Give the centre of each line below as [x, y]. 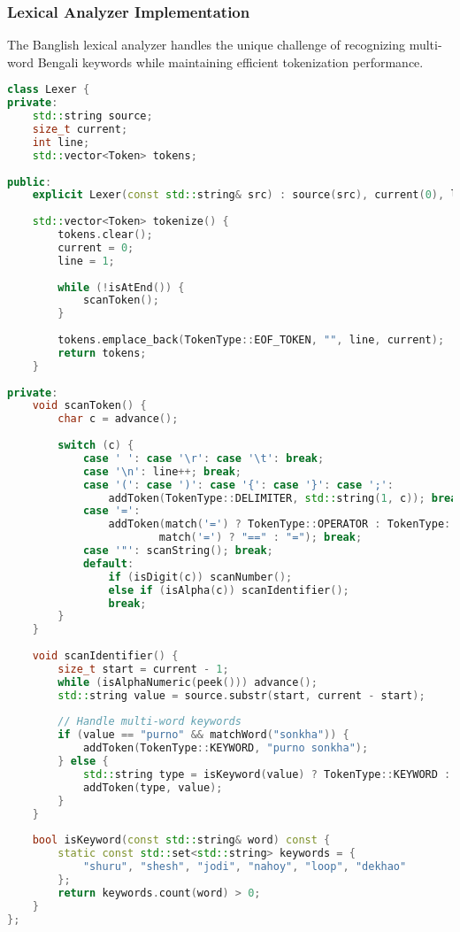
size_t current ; [80, 130]
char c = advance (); [118, 419]
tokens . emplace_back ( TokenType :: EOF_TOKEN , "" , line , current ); [251, 340]
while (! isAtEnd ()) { [121, 287]
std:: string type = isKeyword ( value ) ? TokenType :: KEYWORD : [267, 774]
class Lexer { [49, 90]
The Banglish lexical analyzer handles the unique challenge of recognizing [206, 45]
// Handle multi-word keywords [149, 722]
